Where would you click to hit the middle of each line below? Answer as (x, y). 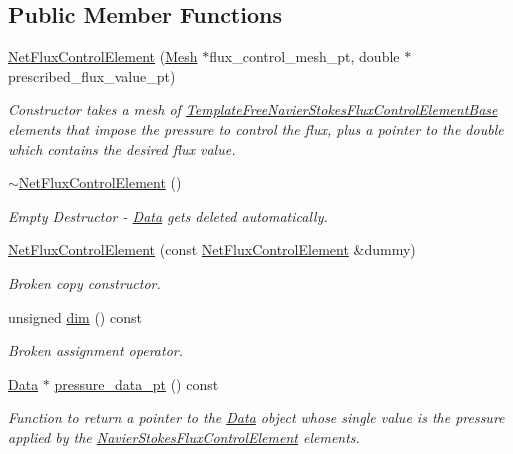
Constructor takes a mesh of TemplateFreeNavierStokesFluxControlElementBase (253, 109)
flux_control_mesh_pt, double (304, 56)
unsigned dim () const (75, 316)
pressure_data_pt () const (136, 383)
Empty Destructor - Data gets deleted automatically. (168, 215)
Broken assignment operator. (95, 350)
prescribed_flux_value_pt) (92, 75)
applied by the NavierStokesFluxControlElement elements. (184, 436)
